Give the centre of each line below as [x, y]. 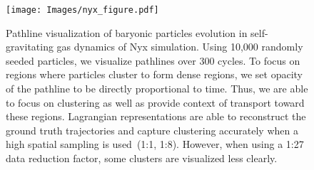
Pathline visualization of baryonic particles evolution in [127, 32]
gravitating [30, 47]
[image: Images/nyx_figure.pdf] [82, 10]
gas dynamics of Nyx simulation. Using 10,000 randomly [180, 47]
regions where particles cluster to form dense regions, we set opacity [154, 74]
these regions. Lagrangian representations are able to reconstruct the [156, 116]
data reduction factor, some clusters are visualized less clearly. [142, 158]
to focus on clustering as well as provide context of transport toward [155, 102]
